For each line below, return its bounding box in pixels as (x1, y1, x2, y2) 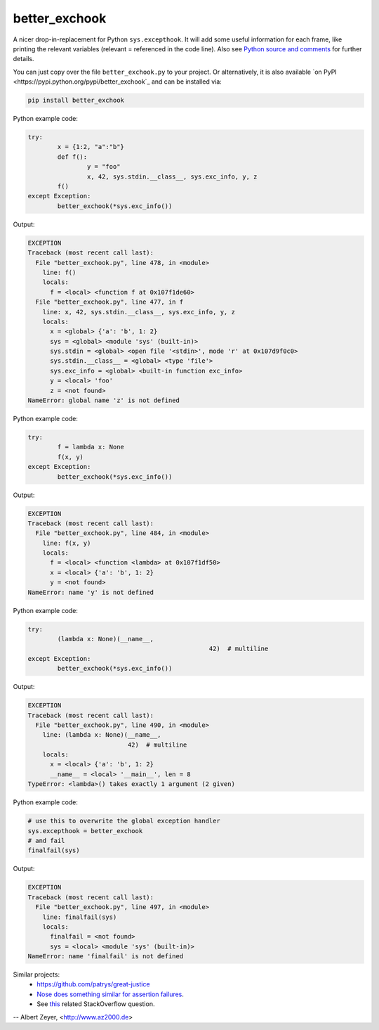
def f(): (57, 153, 88, 161)
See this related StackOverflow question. (36, 1000, 155, 1008)
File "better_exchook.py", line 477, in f (35, 298, 184, 306)
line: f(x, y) (42, 539, 91, 547)
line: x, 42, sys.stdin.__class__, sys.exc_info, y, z (42, 308, 235, 316)
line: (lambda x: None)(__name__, (42, 731, 161, 739)
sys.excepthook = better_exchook (27, 827, 143, 835)
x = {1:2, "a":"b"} (57, 143, 124, 151)
